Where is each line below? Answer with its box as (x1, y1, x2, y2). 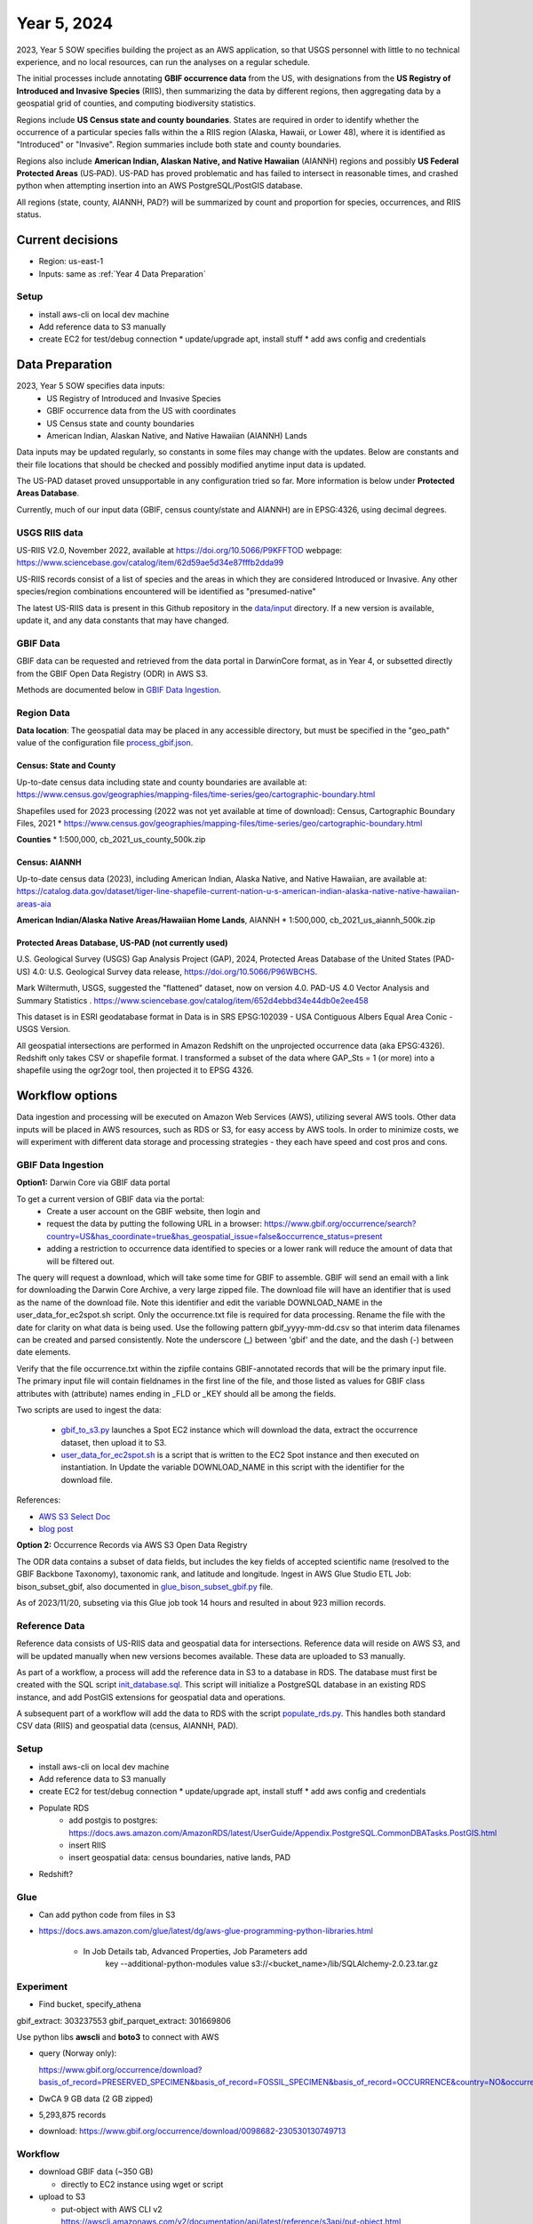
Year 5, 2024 (16, 13, 114, 33)
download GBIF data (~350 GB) (38, 2166, 154, 2177)
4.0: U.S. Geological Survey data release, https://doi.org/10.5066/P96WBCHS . (32, 966, 318, 977)
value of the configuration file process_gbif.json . (16, 737, 194, 748)
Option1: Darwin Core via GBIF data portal (16, 1177, 171, 1188)
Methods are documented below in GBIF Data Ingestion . (16, 684, 222, 695)
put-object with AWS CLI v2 (60, 2204, 163, 2214)
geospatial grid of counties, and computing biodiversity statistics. (16, 98, 257, 109)
